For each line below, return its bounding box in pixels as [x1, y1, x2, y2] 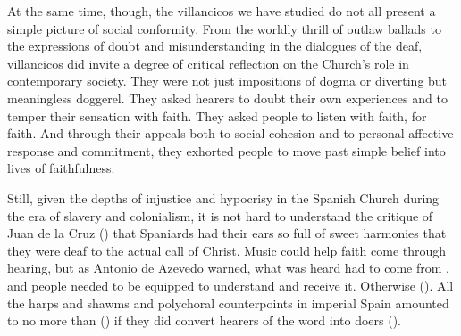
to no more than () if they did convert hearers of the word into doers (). [7, 311, 401, 330]
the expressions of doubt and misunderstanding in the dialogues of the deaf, [7, 37, 423, 55]
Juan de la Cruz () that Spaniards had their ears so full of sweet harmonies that [7, 224, 447, 242]
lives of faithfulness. [7, 159, 115, 177]
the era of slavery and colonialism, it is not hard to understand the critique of [7, 206, 433, 225]
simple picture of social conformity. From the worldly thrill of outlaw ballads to [7, 19, 441, 37]
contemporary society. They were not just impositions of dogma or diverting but [7, 71, 448, 90]
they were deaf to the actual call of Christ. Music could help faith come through [7, 241, 447, 259]
